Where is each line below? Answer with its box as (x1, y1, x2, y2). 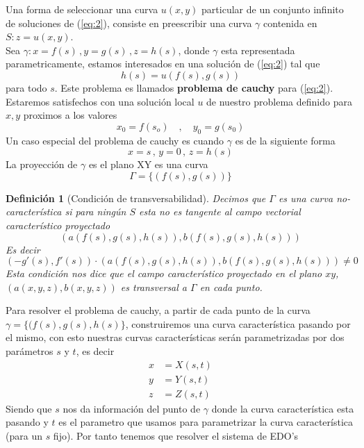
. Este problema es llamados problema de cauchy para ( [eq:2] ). (54, 80, 333, 94)
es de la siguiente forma (235, 133, 336, 147)
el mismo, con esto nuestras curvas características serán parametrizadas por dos (6, 330, 345, 345)
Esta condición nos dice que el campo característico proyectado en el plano (6, 266, 322, 281)
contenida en (263, 15, 317, 30)
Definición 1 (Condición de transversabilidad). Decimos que (6, 190, 266, 205)
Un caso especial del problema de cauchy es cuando (6, 133, 224, 147)
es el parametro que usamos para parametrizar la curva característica (58, 415, 354, 429)
